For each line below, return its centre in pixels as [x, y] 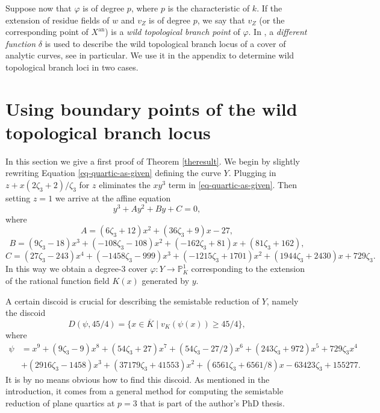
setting [18, 198]
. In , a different [278, 32]
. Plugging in [252, 173]
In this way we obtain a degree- [64, 269]
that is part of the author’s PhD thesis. [212, 402]
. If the [269, 8]
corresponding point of [47, 32]
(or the [272, 20]
